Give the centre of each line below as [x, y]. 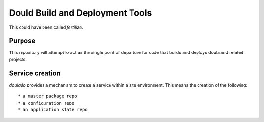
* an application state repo [53, 110]
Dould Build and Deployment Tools [80, 13]
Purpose [22, 41]
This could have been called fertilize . [46, 27]
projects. [18, 59]
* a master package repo [47, 96]
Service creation [35, 73]
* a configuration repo [46, 103]
